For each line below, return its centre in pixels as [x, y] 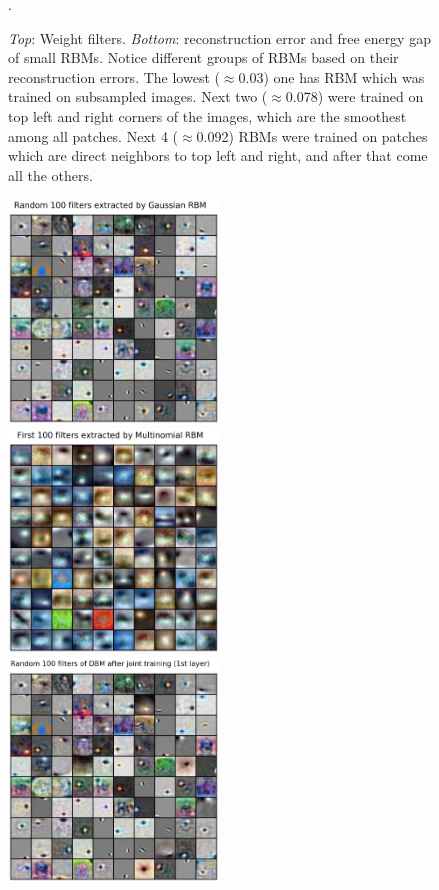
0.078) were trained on [354, 96]
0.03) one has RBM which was [331, 76]
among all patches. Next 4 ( [93, 135]
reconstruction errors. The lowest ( [114, 76]
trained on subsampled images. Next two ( [138, 96]
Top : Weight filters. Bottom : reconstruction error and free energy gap [219, 37]
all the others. [50, 174]
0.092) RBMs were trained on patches [312, 135]
